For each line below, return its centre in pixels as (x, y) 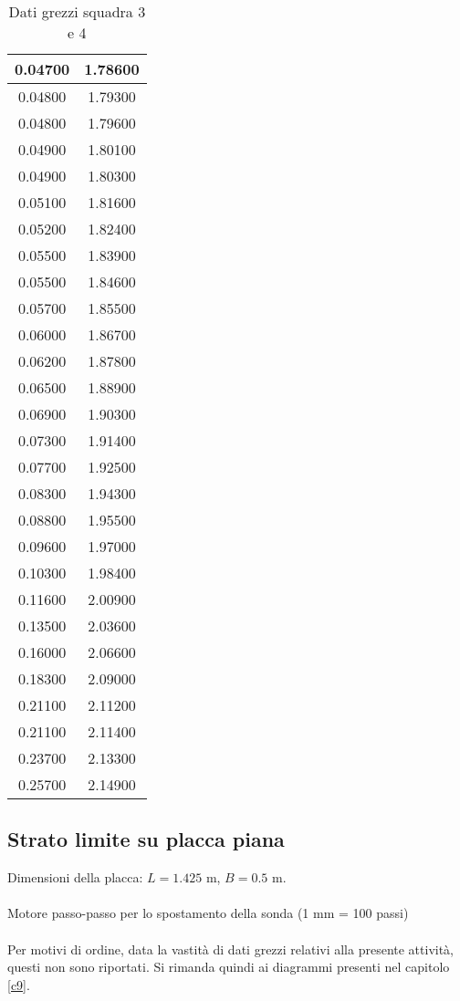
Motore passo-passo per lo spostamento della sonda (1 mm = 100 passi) (208, 913)
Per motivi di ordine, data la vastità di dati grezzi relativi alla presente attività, (231, 949)
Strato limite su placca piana (146, 839)
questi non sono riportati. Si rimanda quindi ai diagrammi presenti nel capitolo (229, 967)
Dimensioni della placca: (75, 877)
